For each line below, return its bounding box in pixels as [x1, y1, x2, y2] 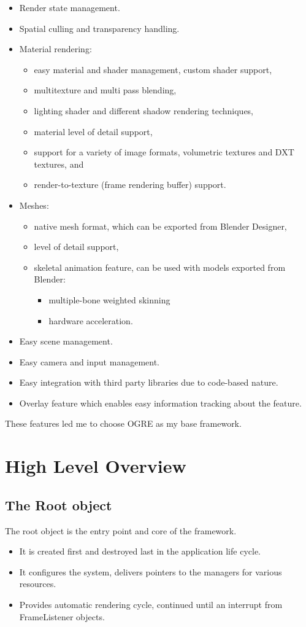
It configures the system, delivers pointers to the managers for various [19, 565, 282, 578]
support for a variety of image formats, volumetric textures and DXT [34, 146, 294, 158]
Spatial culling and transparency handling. [19, 21, 180, 34]
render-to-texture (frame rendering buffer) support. [34, 178, 226, 191]
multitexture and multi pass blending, [34, 84, 177, 96]
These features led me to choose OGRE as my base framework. [5, 417, 242, 430]
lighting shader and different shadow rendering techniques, [34, 104, 254, 117]
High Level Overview [5, 453, 186, 478]
